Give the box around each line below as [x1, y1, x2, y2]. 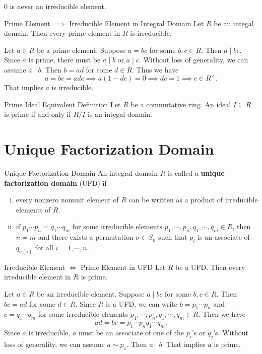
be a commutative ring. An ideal [130, 99, 231, 109]
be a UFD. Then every [175, 261, 245, 272]
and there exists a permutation [38, 232, 134, 242]
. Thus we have [132, 64, 179, 75]
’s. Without [213, 327, 248, 337]
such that [158, 232, 187, 242]
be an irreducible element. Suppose [36, 288, 145, 299]
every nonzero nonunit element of [16, 194, 119, 205]
